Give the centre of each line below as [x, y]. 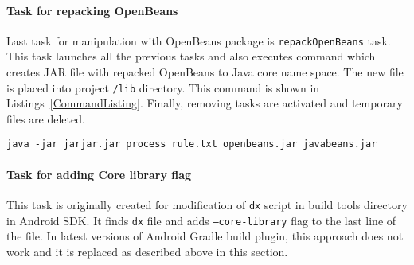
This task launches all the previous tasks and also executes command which [191, 56]
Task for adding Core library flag [99, 174]
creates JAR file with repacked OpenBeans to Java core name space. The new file [205, 72]
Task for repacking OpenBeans [92, 10]
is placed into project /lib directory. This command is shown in [163, 87]
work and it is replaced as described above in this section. [147, 251]
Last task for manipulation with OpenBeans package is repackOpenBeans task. [199, 40]
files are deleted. [46, 118]
